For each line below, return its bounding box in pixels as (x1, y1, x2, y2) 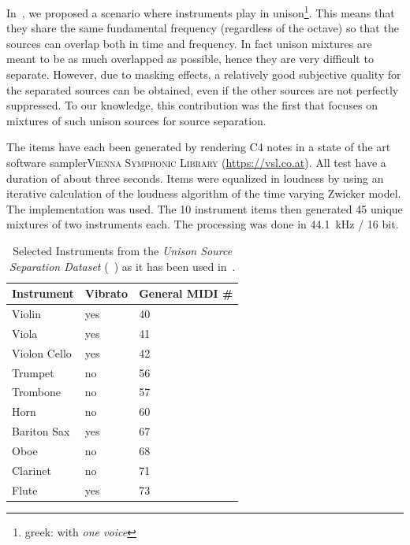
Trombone (12, 384, 61, 400)
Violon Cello (12, 344, 72, 361)
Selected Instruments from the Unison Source (13, 242, 233, 258)
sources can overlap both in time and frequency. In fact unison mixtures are (6, 35, 372, 51)
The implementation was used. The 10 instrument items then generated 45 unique (6, 200, 403, 217)
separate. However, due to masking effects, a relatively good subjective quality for (6, 66, 401, 83)
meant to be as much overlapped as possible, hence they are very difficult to (6, 50, 374, 67)
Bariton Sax (12, 423, 70, 439)
